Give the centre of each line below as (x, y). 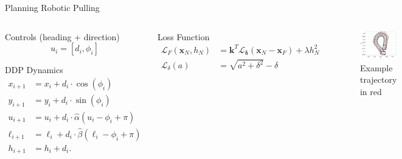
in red (371, 92)
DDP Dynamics (34, 70)
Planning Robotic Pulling (52, 7)
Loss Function (184, 36)
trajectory (378, 79)
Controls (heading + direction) (62, 36)
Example (376, 67)
